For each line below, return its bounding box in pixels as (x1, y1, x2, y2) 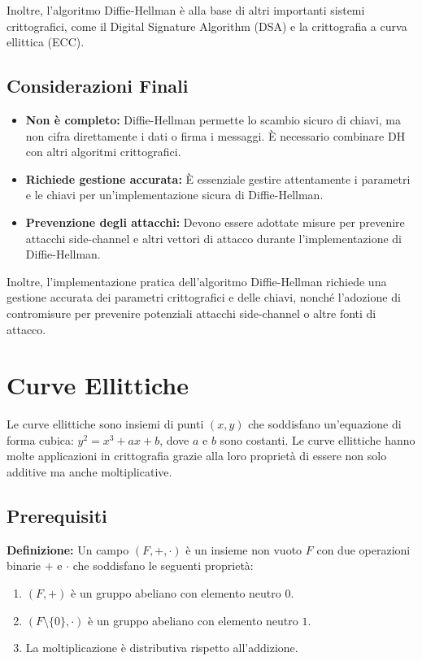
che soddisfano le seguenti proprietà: (72, 557, 254, 574)
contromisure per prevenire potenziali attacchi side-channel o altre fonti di (7, 304, 376, 321)
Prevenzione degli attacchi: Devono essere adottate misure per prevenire (25, 213, 405, 230)
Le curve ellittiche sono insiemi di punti (7, 415, 204, 433)
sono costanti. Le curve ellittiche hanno (220, 431, 415, 448)
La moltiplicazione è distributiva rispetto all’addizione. (25, 639, 298, 656)
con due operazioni (316, 541, 411, 558)
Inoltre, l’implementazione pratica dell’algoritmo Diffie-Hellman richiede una (7, 272, 387, 289)
